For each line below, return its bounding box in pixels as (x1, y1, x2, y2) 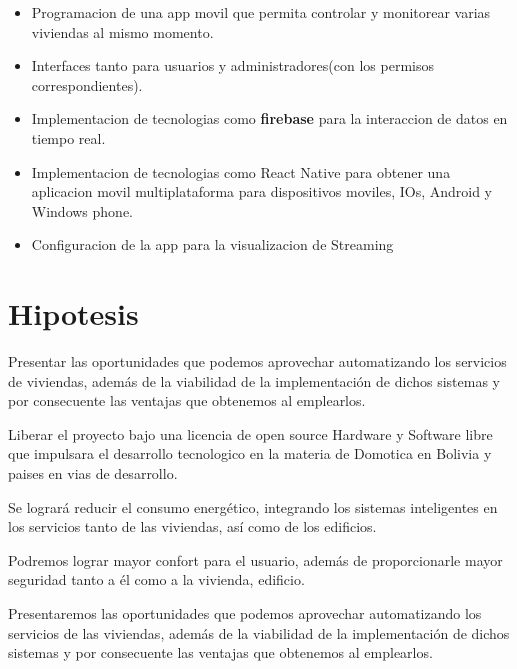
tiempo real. (31, 127, 106, 148)
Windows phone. (31, 200, 134, 221)
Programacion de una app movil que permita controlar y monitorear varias (31, 2, 491, 22)
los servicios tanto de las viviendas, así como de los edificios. (8, 516, 377, 537)
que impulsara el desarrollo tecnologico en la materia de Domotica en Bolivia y (8, 443, 492, 464)
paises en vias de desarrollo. (8, 463, 178, 484)
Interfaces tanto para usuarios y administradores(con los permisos (31, 55, 434, 76)
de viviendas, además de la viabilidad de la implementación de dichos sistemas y (8, 370, 500, 391)
